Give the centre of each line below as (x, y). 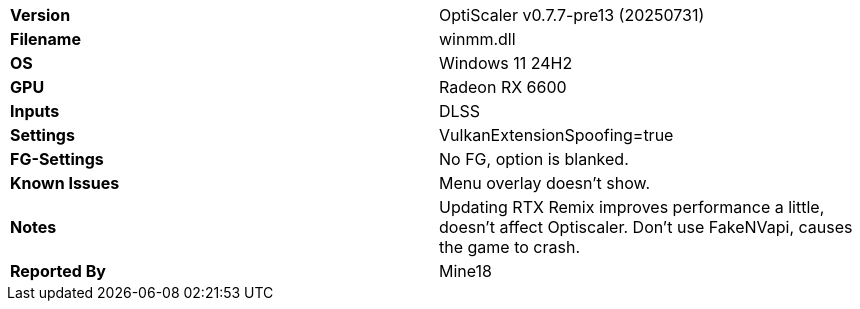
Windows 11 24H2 (506, 63)
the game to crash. (509, 247)
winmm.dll (477, 39)
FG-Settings (57, 159)
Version (40, 15)
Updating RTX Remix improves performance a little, (632, 207)
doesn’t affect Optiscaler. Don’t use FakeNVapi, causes (646, 227)
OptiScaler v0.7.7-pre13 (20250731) (572, 15)
